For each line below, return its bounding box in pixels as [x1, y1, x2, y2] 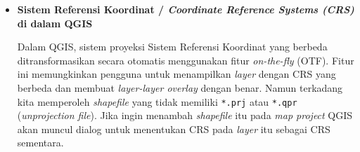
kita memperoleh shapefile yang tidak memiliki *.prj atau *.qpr [17, 94, 297, 109]
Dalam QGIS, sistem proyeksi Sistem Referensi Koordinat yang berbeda [17, 39, 328, 54]
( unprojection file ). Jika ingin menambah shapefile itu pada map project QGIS [17, 108, 353, 123]
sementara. [17, 135, 64, 150]
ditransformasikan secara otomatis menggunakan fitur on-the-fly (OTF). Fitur [17, 53, 354, 67]
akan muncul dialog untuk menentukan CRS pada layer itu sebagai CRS [17, 121, 330, 136]
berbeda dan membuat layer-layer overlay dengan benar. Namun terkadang [17, 80, 343, 95]
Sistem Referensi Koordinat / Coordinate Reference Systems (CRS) [17, 2, 354, 16]
